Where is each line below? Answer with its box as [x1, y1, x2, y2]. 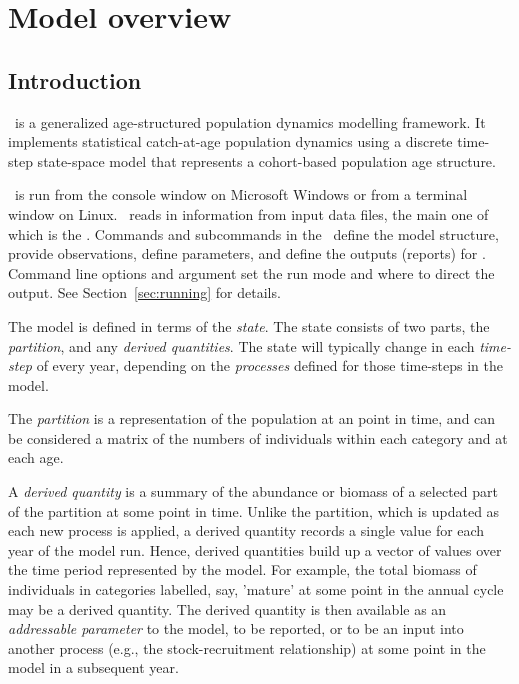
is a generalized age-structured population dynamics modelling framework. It [14, 111, 486, 132]
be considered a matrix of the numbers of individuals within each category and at [8, 427, 508, 448]
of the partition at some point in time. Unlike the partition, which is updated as [8, 500, 500, 521]
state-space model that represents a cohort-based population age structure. [37, 150, 496, 171]
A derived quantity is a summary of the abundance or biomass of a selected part [8, 481, 498, 502]
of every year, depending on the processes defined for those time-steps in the [36, 355, 504, 376]
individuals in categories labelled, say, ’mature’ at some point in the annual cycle [8, 579, 504, 600]
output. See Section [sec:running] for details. [8, 282, 281, 303]
